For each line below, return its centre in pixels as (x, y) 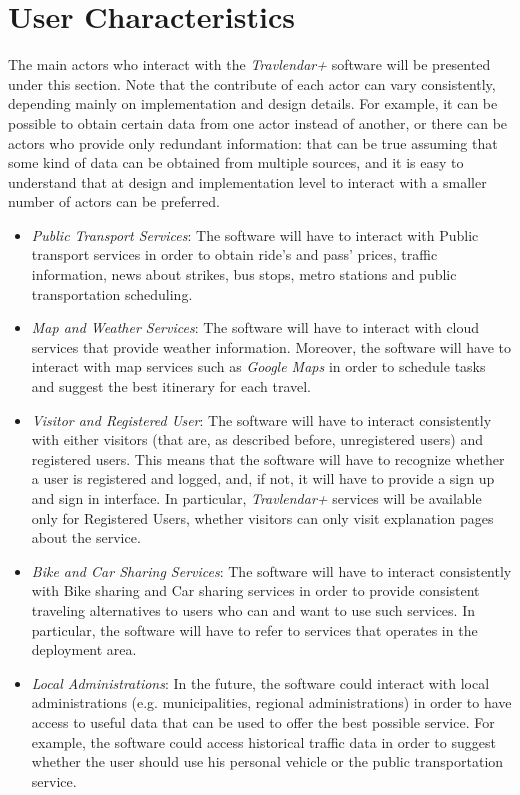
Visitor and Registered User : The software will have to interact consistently (261, 419)
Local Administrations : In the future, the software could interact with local (260, 682)
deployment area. (84, 649)
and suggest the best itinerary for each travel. (171, 386)
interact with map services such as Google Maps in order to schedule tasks (258, 366)
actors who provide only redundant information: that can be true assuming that (253, 142)
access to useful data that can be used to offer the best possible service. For (263, 721)
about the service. (86, 537)
